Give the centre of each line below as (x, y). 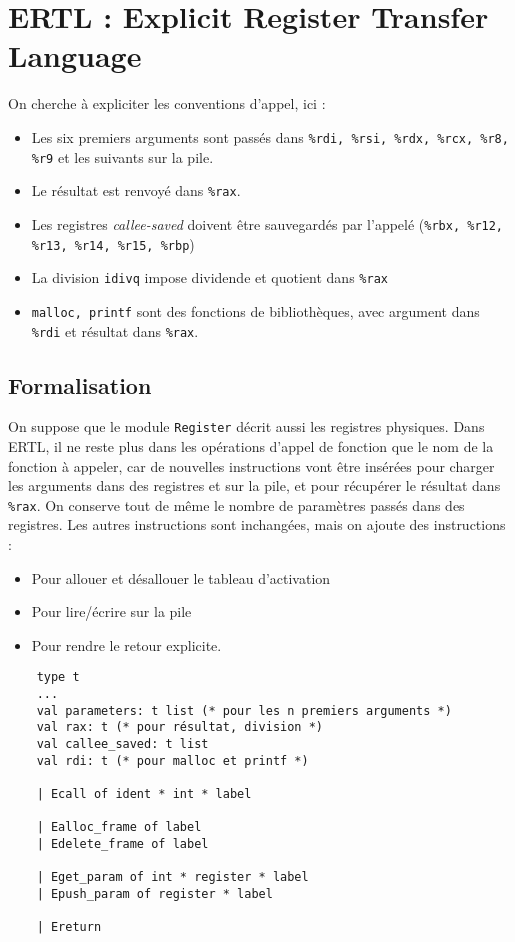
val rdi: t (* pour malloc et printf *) (172, 760)
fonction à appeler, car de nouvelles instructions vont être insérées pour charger (251, 465)
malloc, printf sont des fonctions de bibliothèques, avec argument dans (255, 310)
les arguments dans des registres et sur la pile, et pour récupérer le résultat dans (254, 485)
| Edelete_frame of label (122, 843)
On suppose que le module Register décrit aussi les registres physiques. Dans (246, 426)
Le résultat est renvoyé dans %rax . (136, 190)
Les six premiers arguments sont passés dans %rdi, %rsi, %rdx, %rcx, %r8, (270, 136)
